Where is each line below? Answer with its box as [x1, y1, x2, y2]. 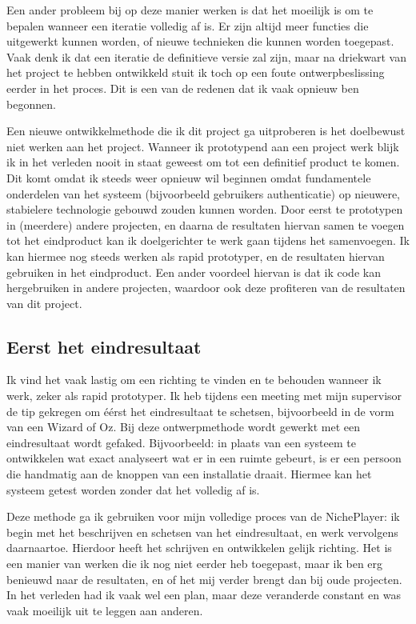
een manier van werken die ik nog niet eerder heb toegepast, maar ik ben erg [6, 555, 383, 572]
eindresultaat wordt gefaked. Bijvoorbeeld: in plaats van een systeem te [6, 434, 356, 450]
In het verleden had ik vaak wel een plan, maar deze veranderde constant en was [6, 586, 401, 603]
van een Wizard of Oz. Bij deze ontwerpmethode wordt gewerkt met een [6, 418, 361, 435]
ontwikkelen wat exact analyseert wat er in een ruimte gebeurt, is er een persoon [6, 450, 402, 466]
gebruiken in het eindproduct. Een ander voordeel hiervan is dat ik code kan [6, 263, 381, 280]
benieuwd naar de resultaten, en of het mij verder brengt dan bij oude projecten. [6, 570, 402, 587]
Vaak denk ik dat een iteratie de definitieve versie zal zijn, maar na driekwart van [6, 48, 406, 65]
